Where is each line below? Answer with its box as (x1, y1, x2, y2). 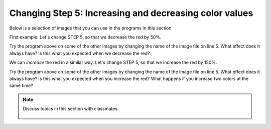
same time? (9, 82, 34, 88)
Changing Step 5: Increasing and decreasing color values (9, 7, 253, 18)
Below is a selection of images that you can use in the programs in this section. (9, 25, 173, 31)
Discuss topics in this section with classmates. (23, 105, 119, 112)
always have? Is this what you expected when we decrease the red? (9, 50, 150, 56)
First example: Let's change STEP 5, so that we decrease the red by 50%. (9, 34, 162, 40)
